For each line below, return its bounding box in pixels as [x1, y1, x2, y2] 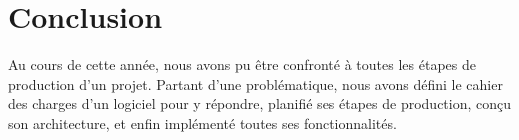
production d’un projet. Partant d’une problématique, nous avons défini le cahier [8, 73, 503, 94]
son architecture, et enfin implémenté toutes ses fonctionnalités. [8, 112, 397, 133]
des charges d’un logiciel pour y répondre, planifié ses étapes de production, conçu [8, 93, 512, 114]
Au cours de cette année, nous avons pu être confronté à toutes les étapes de [8, 54, 476, 75]
